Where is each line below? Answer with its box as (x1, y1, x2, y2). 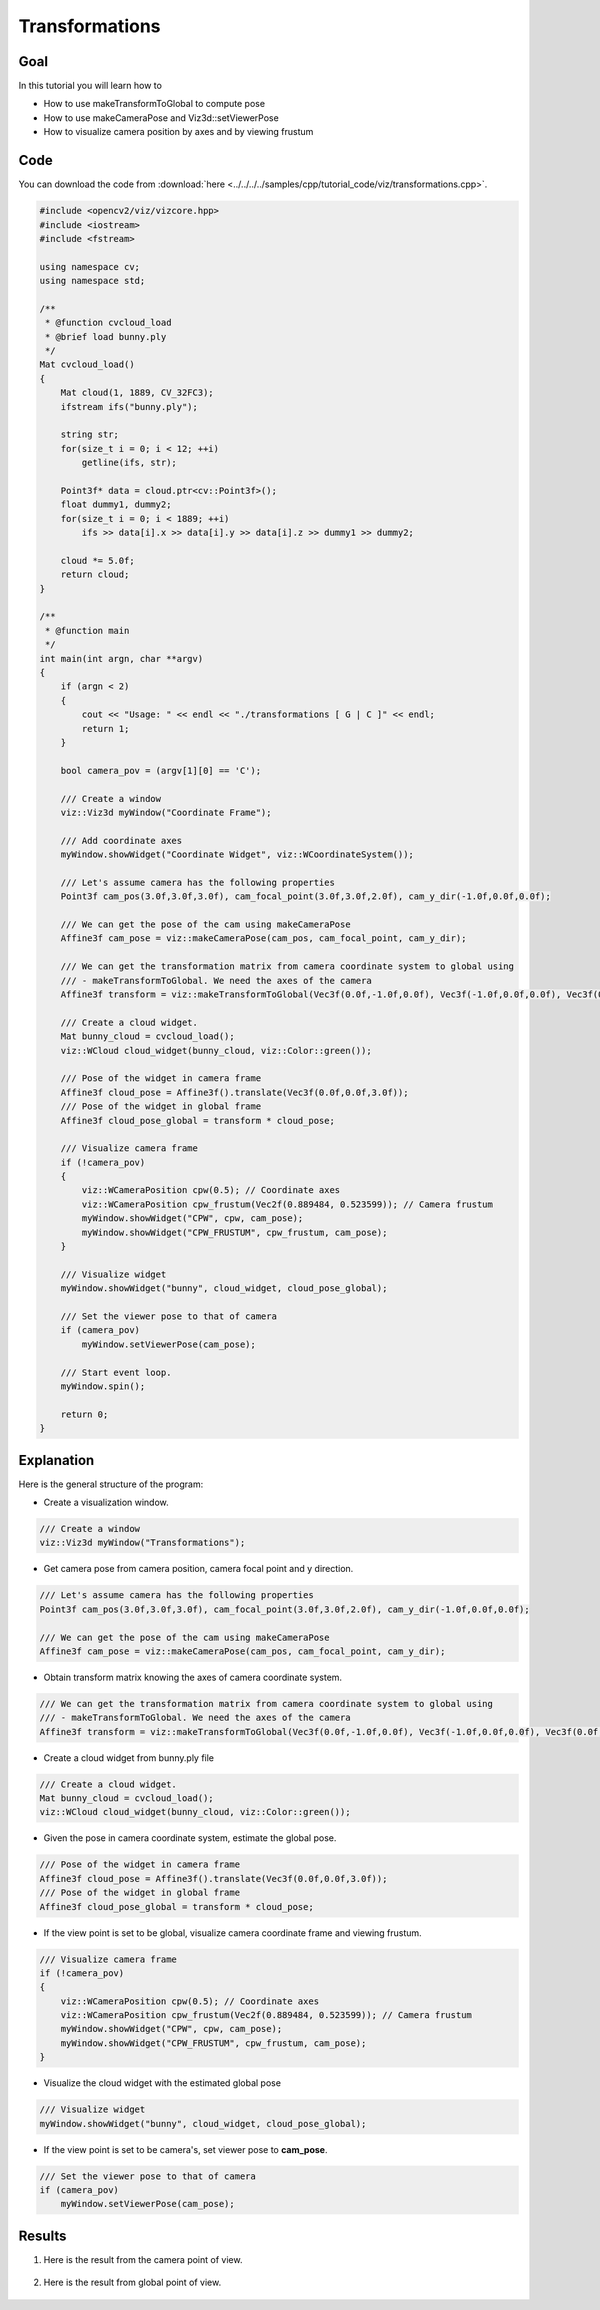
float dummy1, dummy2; (60, 499, 172, 510)
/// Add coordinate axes (60, 835, 183, 846)
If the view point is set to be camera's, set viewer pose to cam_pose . (43, 2143, 328, 2155)
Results (18, 2227, 67, 2244)
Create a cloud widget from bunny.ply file (43, 1751, 215, 1764)
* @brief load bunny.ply (45, 331, 167, 342)
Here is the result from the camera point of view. (43, 2253, 243, 2265)
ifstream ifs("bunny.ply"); (60, 401, 199, 412)
